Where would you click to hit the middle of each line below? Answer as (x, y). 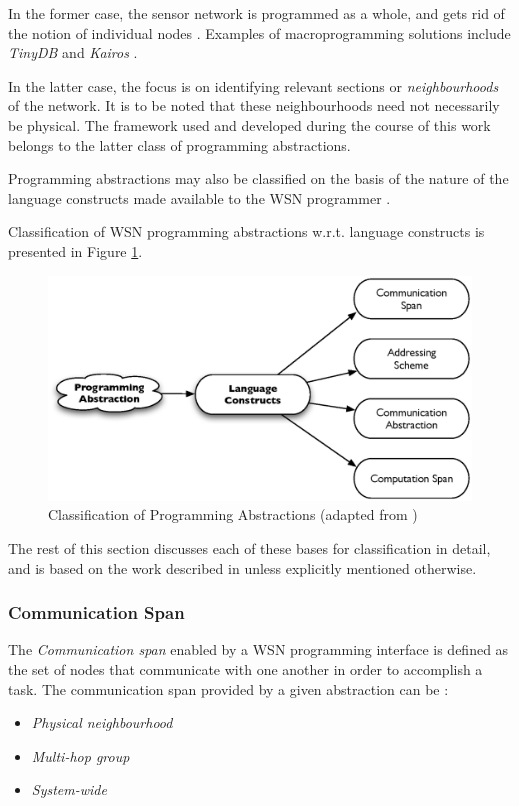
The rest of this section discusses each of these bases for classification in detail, (249, 547)
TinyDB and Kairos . (73, 52)
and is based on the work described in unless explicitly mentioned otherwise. (242, 567)
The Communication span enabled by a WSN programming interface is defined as (258, 649)
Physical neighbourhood (102, 722)
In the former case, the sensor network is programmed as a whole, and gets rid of (256, 13)
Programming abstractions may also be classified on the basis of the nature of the (258, 178)
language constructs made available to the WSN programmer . (199, 197)
